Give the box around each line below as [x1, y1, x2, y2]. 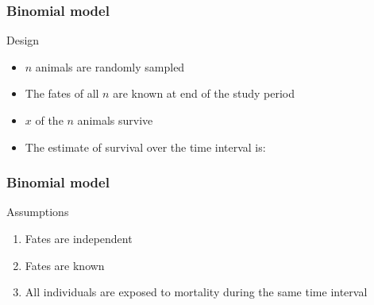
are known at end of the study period [113, 85, 295, 102]
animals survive [77, 112, 153, 128]
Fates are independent [25, 230, 133, 246]
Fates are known [25, 257, 105, 273]
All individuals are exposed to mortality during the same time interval [25, 284, 368, 300]
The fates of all [25, 85, 99, 102]
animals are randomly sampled [35, 58, 185, 75]
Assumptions [6, 203, 69, 220]
